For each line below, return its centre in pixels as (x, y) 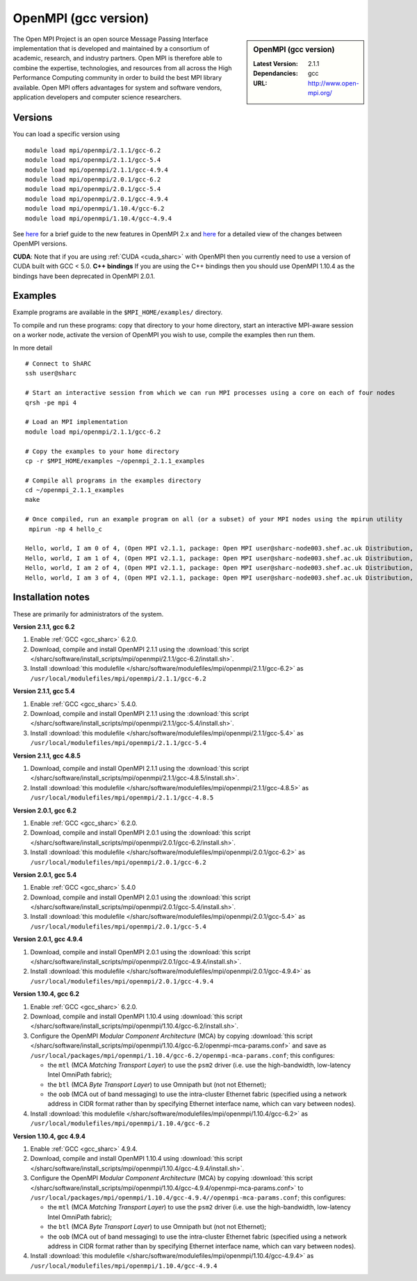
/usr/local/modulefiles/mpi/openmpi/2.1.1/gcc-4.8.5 (122, 798)
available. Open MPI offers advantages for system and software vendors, (117, 88)
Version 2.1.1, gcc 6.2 (44, 626)
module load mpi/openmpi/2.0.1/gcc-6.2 (93, 180)
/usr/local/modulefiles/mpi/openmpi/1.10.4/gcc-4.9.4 (124, 1266)
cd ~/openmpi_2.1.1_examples (75, 490)
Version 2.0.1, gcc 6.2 (44, 810)
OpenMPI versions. (40, 244)
